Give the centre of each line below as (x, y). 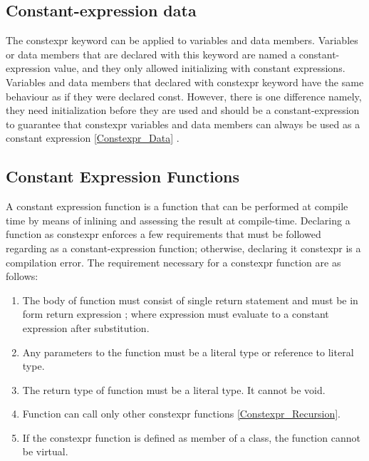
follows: (22, 276)
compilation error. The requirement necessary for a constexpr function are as (173, 262)
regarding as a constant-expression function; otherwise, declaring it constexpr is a (183, 248)
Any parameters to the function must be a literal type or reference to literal (188, 352)
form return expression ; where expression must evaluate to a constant (176, 314)
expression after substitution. (86, 327)
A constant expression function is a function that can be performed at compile (177, 206)
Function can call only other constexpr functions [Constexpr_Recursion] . (181, 414)
